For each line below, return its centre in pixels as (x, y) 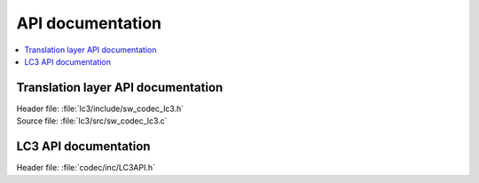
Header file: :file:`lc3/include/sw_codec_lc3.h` (100, 108)
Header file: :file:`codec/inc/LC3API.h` (86, 168)
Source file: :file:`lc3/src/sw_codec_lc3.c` (92, 121)
